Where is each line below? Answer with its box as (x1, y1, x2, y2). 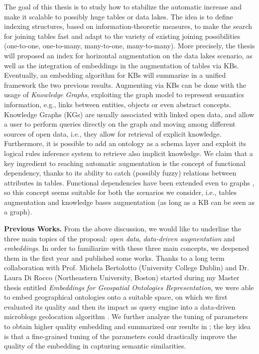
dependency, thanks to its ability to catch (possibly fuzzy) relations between (4, 168, 237, 178)
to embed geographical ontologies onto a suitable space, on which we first (4, 292, 228, 302)
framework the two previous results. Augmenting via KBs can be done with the (4, 79, 246, 90)
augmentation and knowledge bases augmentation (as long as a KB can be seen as (4, 196, 255, 207)
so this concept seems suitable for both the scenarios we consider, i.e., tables (4, 187, 237, 197)
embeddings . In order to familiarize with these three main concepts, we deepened (4, 243, 250, 253)
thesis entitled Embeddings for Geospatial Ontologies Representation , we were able (4, 282, 254, 292)
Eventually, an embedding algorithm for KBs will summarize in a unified (4, 70, 226, 80)
